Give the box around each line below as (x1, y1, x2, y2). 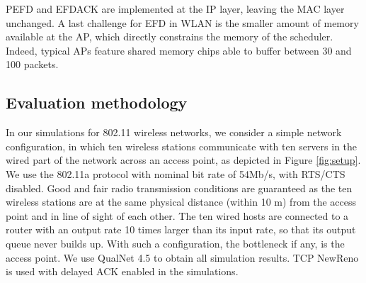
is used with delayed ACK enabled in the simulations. (6, 264, 239, 279)
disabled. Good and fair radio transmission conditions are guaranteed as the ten (6, 180, 353, 195)
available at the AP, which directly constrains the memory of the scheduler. (6, 29, 333, 44)
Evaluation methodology (6, 91, 188, 113)
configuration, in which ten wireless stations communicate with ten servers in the (6, 138, 358, 153)
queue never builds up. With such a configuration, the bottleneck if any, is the (6, 235, 345, 250)
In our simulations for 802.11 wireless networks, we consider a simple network (6, 125, 342, 140)
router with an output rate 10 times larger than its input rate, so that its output (6, 222, 356, 237)
